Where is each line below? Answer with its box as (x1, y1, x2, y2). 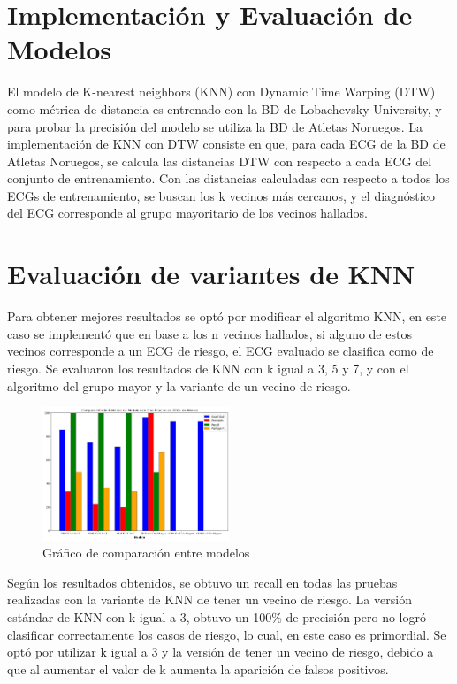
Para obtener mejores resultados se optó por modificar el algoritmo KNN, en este (7, 307, 447, 326)
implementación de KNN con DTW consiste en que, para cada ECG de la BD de (7, 134, 446, 153)
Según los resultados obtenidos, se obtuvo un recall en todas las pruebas (7, 573, 398, 591)
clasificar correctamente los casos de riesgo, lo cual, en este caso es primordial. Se (7, 625, 446, 643)
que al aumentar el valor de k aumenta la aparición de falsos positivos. (7, 659, 389, 678)
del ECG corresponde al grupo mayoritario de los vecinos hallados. (7, 204, 368, 222)
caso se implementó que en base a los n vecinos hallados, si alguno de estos (7, 324, 412, 342)
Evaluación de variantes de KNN (7, 256, 415, 292)
